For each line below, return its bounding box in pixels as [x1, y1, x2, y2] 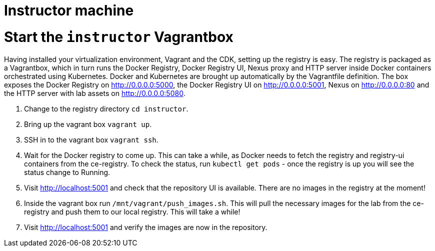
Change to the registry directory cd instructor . [24, 104, 188, 113]
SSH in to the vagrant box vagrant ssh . [24, 135, 158, 144]
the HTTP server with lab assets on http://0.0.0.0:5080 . [4, 88, 185, 97]
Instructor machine [4, 2, 134, 19]
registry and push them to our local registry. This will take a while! [24, 207, 240, 216]
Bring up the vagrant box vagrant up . [24, 119, 152, 128]
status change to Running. [24, 167, 110, 176]
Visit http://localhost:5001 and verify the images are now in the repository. [24, 222, 267, 231]
